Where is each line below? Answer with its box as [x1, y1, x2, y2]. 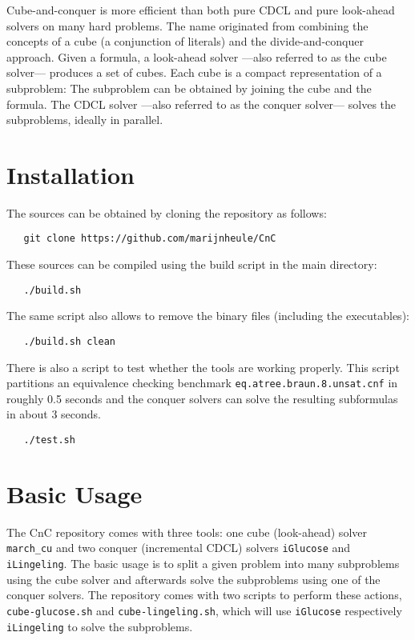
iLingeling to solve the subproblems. [6, 618, 193, 634]
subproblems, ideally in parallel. [6, 111, 163, 128]
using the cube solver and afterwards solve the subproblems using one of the [6, 570, 381, 587]
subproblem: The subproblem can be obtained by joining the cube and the [6, 79, 372, 96]
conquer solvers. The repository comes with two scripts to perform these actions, [6, 586, 402, 603]
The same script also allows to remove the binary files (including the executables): [6, 307, 409, 324]
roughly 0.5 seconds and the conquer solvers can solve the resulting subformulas [6, 390, 398, 406]
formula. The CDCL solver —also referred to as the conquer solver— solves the [6, 95, 397, 112]
